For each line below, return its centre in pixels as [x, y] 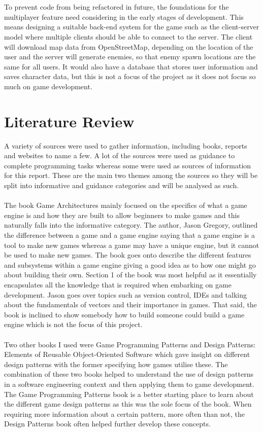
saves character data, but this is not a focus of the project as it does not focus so [130, 76]
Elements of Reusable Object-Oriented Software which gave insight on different [127, 354]
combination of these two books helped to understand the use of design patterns [129, 374]
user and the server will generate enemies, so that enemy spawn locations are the [130, 57]
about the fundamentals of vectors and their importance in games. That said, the [130, 304]
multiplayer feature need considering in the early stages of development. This [124, 16]
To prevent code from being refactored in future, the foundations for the [117, 7]
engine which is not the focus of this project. [73, 324]
